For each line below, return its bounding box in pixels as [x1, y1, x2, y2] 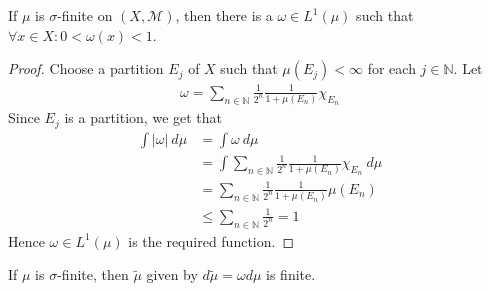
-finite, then [57, 264, 129, 285]
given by [146, 264, 198, 285]
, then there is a [175, 5, 273, 25]
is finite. [266, 264, 316, 285]
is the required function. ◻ [128, 230, 295, 251]
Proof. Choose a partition [8, 58, 164, 79]
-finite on [57, 5, 113, 25]
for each [367, 58, 416, 79]
